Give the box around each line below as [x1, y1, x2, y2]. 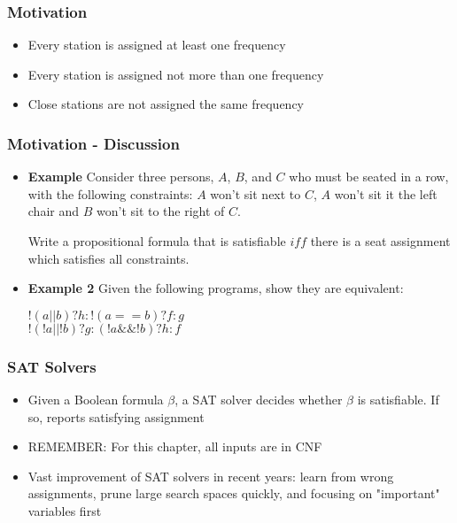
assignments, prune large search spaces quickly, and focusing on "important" [27, 484, 440, 503]
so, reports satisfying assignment [27, 407, 205, 426]
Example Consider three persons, [27, 167, 214, 186]
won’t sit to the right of [96, 202, 225, 220]
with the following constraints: [27, 184, 193, 203]
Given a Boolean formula [27, 390, 164, 408]
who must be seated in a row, [289, 167, 449, 186]
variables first [27, 501, 102, 519]
